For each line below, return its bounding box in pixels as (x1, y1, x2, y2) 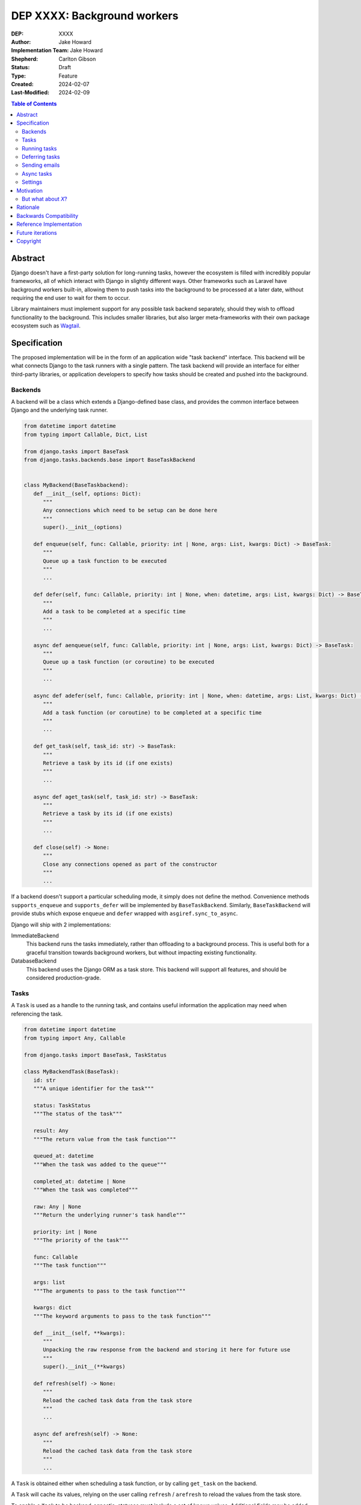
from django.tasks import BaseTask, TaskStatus (23, 1051, 167, 1058)
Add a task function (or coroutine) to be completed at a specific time (43, 709, 262, 716)
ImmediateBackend (11, 932, 60, 939)
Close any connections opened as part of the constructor (43, 861, 218, 867)
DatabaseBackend (11, 957, 57, 964)
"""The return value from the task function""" (33, 1135, 177, 1143)
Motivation (16, 187, 43, 194)
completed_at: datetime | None (33, 1178, 126, 1185)
